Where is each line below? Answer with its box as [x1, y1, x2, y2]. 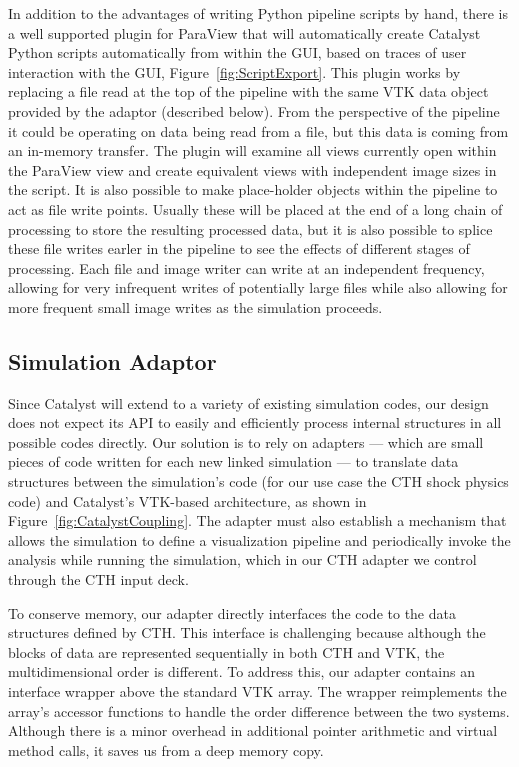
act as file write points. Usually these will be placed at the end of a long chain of [8, 198, 503, 219]
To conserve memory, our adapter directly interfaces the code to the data [8, 602, 456, 623]
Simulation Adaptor [8, 345, 217, 376]
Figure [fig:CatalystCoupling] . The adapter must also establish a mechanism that [8, 510, 507, 531]
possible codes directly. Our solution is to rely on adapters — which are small [8, 431, 484, 452]
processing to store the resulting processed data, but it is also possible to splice [8, 218, 493, 239]
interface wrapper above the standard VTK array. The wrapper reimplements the [8, 681, 507, 702]
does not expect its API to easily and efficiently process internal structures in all [8, 412, 502, 433]
